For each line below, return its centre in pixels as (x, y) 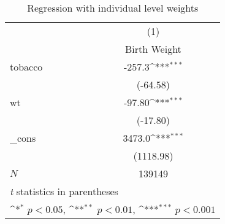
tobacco (26, 67)
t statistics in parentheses (64, 191)
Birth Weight (153, 49)
